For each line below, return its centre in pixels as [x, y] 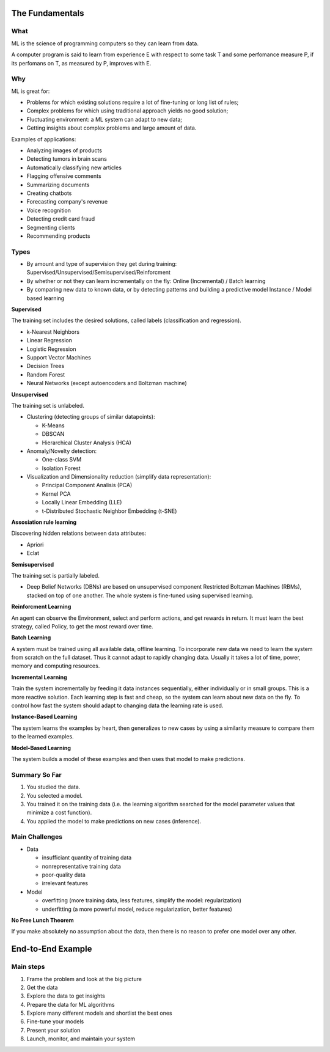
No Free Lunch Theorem [42, 920]
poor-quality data [64, 875]
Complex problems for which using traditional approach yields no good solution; [127, 111]
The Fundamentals [48, 13]
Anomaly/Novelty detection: [62, 451]
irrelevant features [65, 883]
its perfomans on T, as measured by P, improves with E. [81, 63]
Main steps [28, 967]
